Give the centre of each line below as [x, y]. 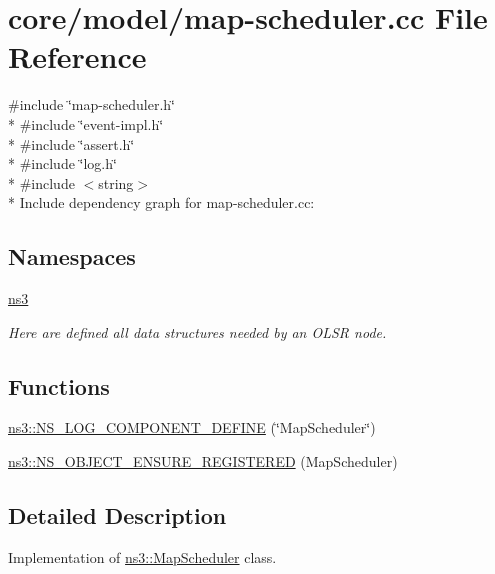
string [116, 182]
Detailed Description [117, 515]
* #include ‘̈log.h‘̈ [62, 163]
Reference [77, 56]
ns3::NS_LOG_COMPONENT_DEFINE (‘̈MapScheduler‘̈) [192, 427]
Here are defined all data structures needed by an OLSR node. [197, 331]
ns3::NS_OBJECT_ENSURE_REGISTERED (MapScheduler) [203, 461]
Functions [59, 385]
